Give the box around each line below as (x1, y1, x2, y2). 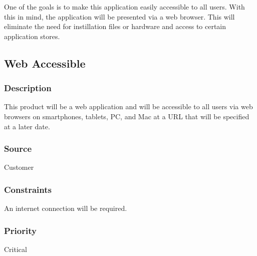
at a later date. (4, 121, 50, 131)
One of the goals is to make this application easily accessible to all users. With (4, 2, 245, 12)
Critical (4, 244, 27, 254)
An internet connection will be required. (4, 203, 127, 213)
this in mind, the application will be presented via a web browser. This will (4, 11, 235, 22)
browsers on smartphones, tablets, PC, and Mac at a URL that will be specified (4, 111, 249, 121)
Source (4, 142, 32, 155)
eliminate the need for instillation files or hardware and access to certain (4, 21, 226, 32)
